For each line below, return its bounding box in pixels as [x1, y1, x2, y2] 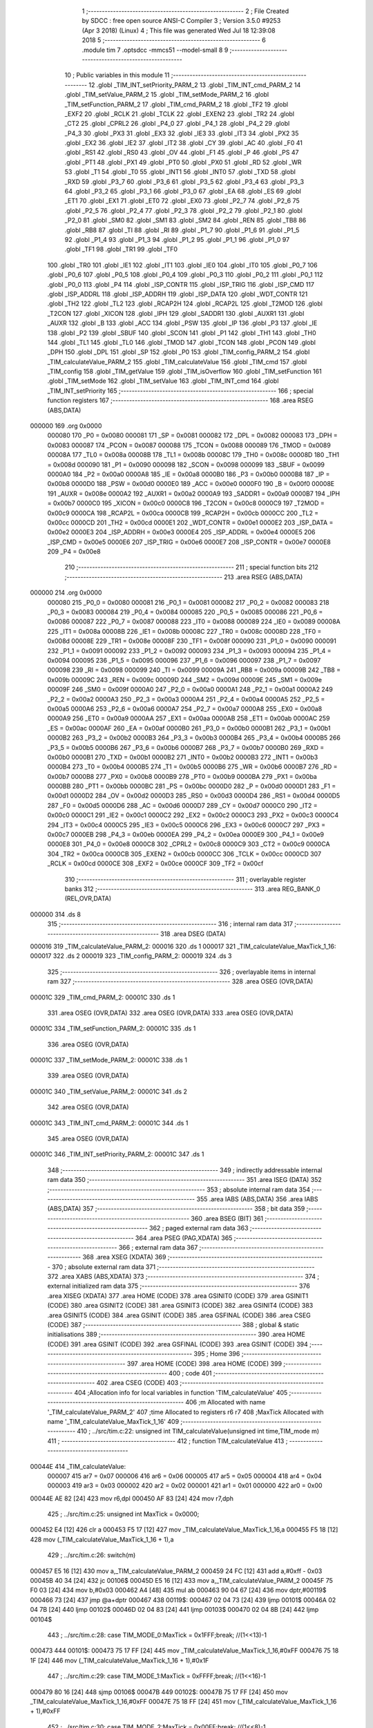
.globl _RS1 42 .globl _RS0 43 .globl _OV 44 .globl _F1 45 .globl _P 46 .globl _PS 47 [64, 149, 299, 157]
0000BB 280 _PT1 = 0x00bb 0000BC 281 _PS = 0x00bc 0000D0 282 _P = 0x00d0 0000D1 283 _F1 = [47, 782, 336, 791]
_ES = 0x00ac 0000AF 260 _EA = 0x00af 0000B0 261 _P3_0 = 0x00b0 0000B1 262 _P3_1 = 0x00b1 [47, 724, 331, 732]
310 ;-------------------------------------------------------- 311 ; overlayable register [64, 875, 307, 883]
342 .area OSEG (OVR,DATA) [47, 1103, 129, 1111]
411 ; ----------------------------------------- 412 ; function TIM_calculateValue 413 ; [47, 1436, 288, 1445]
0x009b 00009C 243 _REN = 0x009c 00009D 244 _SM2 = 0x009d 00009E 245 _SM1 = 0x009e [47, 675, 323, 684]
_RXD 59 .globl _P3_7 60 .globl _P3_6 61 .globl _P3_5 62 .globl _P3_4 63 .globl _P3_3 [64, 177, 304, 186]
